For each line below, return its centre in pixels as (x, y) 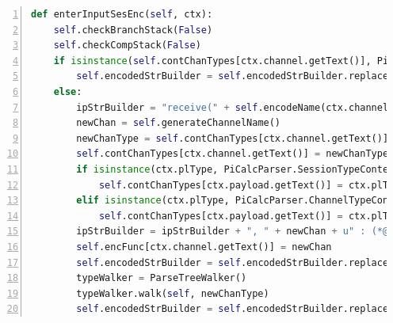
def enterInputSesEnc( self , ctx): (122, 14)
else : (68, 91)
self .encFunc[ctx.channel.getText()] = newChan (204, 247)
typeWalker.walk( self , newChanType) (173, 293)
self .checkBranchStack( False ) (133, 30)
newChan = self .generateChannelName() (179, 123)
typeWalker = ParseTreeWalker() (162, 278)
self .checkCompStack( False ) (127, 46)
